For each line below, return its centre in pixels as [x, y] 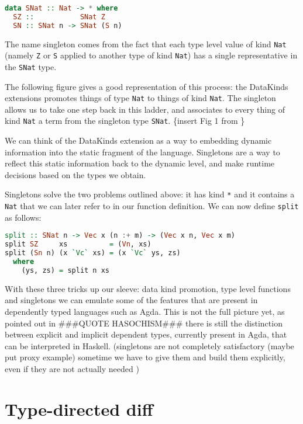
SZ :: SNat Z [59, 17]
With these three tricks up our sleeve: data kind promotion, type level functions [148, 288]
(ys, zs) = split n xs [65, 270]
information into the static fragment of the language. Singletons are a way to [142, 152]
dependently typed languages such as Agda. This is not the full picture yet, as [145, 311]
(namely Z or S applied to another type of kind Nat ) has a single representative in [151, 55]
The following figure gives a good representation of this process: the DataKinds [147, 86]
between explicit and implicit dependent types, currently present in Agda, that [146, 334]
